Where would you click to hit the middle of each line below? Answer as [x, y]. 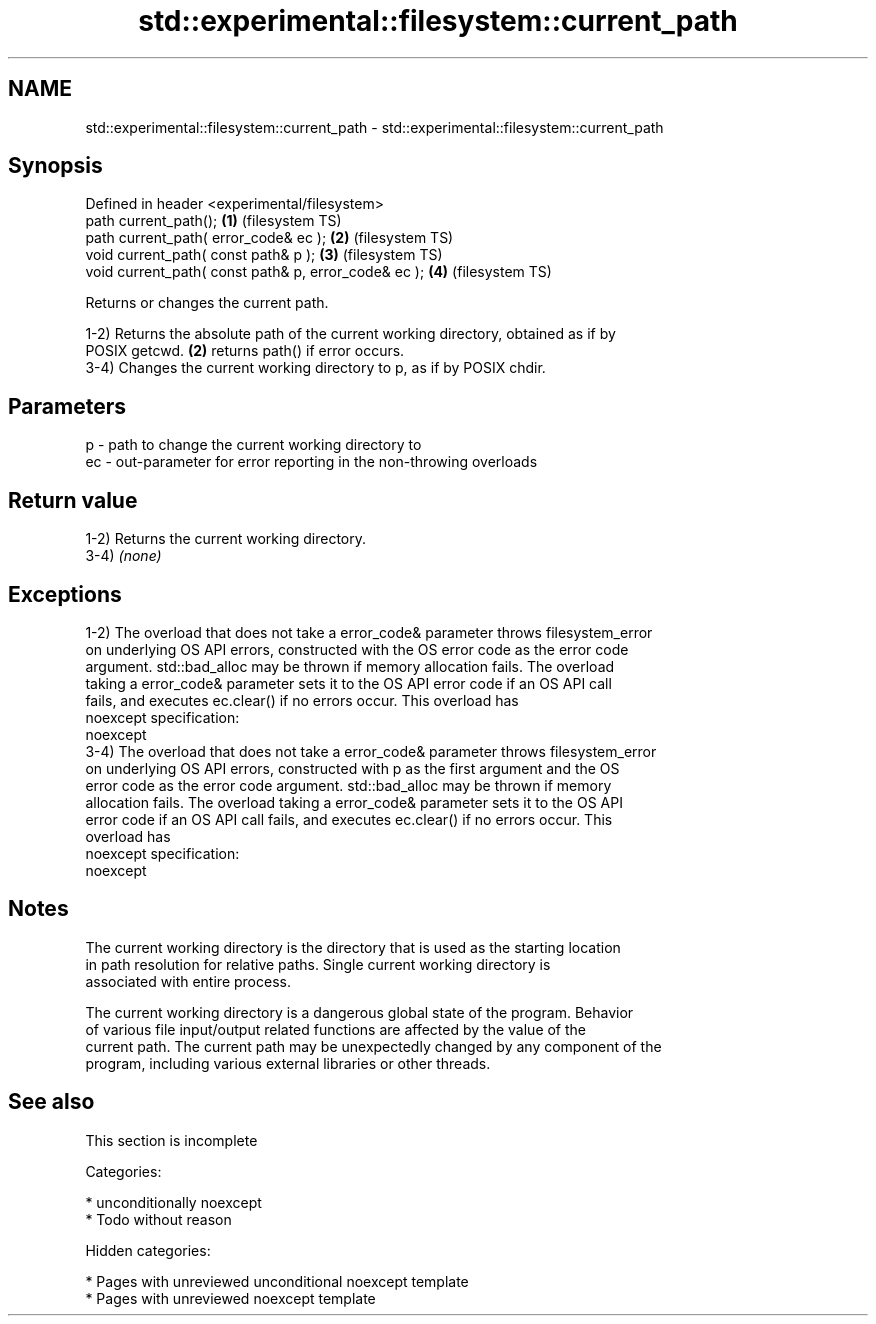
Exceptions [65, 594]
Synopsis [55, 166]
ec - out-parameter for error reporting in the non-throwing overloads [311, 462]
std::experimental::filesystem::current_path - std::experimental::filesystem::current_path [374, 127]
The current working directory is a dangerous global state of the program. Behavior [359, 1012]
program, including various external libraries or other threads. [288, 1063]
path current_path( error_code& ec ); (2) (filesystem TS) [269, 238]
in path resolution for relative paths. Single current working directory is [318, 964]
